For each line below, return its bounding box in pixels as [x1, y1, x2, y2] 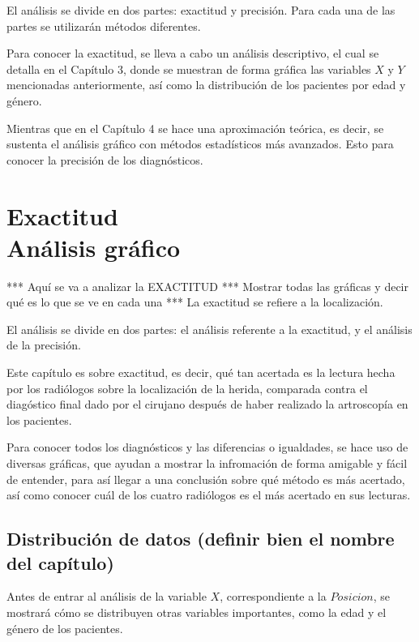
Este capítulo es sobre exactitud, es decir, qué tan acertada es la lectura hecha [6, 364, 395, 381]
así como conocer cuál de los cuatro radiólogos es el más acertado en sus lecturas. [6, 486, 411, 503]
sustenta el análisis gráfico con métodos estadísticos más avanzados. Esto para [6, 135, 394, 152]
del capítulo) [6, 550, 114, 575]
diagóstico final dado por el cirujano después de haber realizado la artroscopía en [6, 396, 408, 413]
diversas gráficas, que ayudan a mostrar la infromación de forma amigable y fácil [6, 455, 408, 471]
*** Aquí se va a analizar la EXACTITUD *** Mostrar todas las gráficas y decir [6, 277, 408, 294]
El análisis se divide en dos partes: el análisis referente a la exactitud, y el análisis [6, 320, 413, 337]
